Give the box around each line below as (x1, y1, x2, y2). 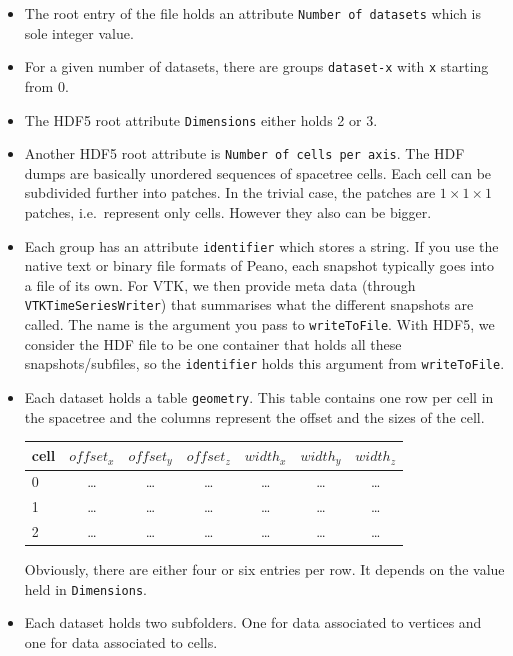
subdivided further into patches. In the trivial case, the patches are (24, 182, 436, 203)
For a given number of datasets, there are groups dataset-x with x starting (24, 56, 489, 77)
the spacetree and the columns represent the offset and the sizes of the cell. (24, 406, 485, 427)
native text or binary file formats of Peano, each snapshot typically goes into (24, 255, 495, 276)
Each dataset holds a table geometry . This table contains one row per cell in (24, 387, 494, 407)
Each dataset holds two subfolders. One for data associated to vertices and (24, 612, 482, 633)
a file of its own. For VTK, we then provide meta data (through (24, 274, 416, 295)
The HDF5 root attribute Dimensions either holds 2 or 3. (24, 109, 378, 130)
